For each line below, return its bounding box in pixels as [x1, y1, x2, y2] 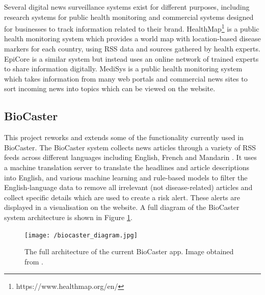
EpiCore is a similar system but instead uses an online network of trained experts [4, 53, 259, 64]
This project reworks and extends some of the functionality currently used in [4, 132, 244, 143]
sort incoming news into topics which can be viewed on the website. [4, 83, 216, 94]
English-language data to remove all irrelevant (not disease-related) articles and [4, 182, 253, 193]
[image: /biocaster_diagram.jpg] [24, 231, 138, 239]
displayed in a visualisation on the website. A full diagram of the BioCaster [4, 202, 240, 212]
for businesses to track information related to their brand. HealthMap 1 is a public [4, 22, 259, 34]
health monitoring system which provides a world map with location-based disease [4, 33, 261, 44]
